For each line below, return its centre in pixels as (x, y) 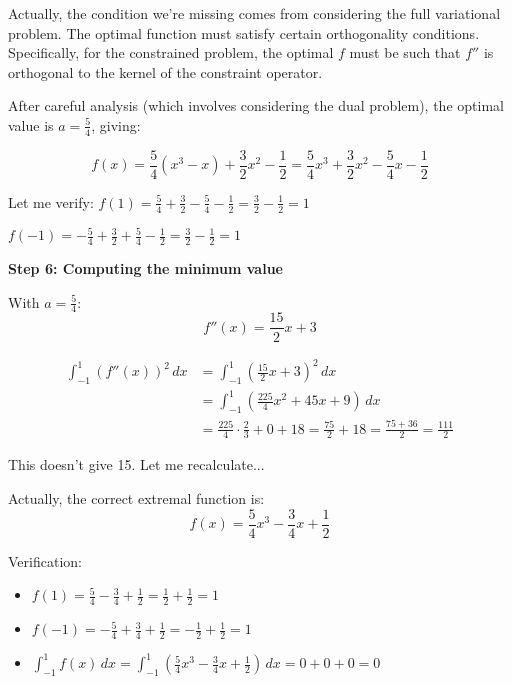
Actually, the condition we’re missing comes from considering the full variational (254, 13)
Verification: (45, 560)
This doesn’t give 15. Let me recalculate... (136, 464)
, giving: (116, 124)
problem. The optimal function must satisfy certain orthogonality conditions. (244, 32)
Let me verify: (51, 201)
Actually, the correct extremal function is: (136, 497)
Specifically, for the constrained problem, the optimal (171, 52)
